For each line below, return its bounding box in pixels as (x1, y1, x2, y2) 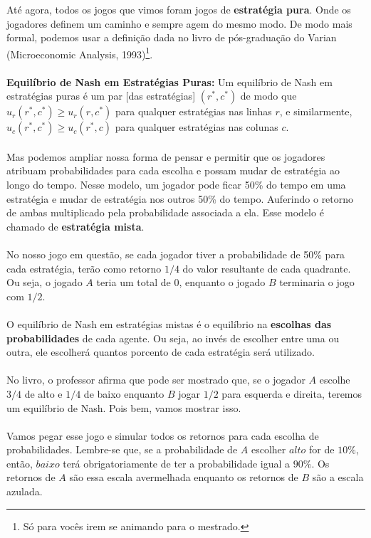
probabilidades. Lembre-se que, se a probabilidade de (6, 442, 238, 457)
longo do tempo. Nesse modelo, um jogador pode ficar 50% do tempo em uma (6, 177, 346, 191)
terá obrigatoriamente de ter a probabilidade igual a (63, 455, 291, 470)
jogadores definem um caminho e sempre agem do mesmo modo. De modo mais (6, 16, 352, 31)
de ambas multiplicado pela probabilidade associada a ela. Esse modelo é (6, 205, 324, 220)
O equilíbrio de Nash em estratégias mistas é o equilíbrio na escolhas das (6, 316, 332, 331)
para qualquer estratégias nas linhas (115, 104, 272, 119)
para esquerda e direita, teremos (221, 386, 362, 401)
